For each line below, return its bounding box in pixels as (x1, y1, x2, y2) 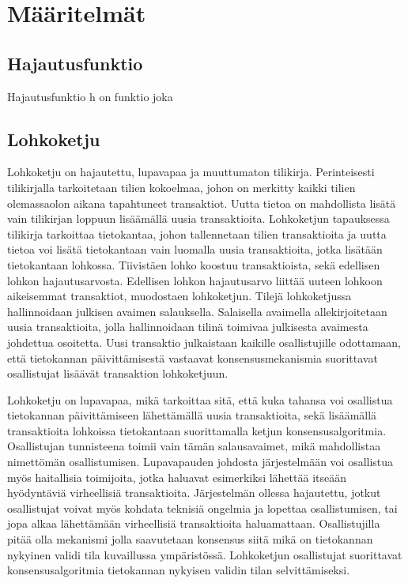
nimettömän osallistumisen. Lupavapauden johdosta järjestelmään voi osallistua (7, 453, 394, 470)
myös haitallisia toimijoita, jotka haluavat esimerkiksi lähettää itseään (7, 468, 346, 485)
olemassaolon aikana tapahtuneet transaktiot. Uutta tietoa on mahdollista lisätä (7, 194, 396, 211)
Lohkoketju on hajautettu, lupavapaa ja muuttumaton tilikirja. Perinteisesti (7, 164, 375, 180)
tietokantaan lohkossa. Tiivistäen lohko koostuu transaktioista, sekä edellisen (7, 256, 380, 273)
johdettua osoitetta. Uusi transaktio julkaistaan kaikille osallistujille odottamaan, (7, 333, 401, 350)
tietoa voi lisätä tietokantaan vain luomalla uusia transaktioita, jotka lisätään (7, 241, 383, 258)
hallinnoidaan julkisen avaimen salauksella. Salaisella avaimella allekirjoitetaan (7, 303, 387, 319)
